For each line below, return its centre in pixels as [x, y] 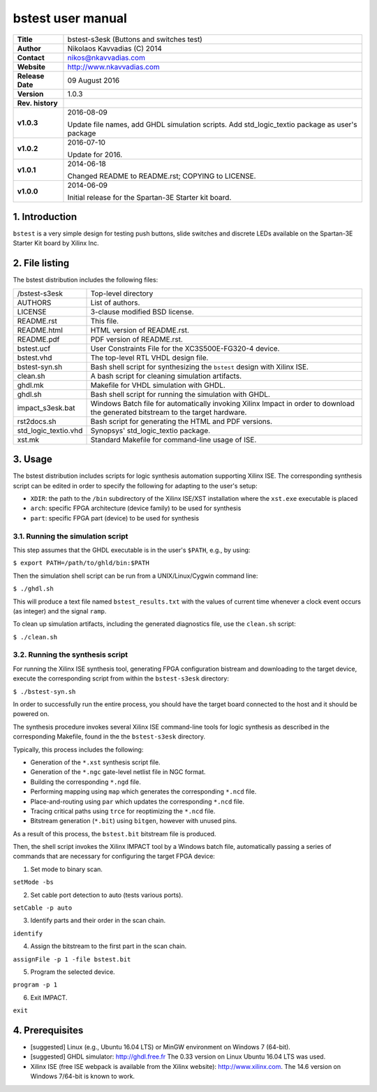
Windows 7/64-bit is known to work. [83, 1077]
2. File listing [41, 263]
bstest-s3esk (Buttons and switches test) [135, 39]
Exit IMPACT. [49, 997]
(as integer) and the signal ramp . [60, 611]
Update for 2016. [95, 154]
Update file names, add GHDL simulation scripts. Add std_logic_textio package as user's [212, 124]
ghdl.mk [31, 385]
